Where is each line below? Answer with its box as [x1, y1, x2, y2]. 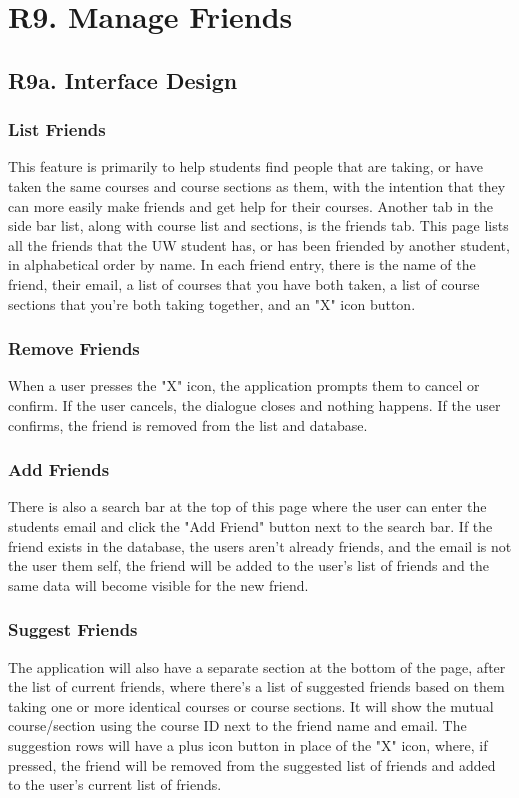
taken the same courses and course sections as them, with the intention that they [8, 175, 506, 196]
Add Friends [8, 457, 110, 482]
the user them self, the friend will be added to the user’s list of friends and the [8, 555, 489, 576]
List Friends [8, 117, 106, 142]
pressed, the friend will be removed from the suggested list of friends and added [8, 754, 496, 775]
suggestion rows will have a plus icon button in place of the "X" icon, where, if [8, 734, 488, 755]
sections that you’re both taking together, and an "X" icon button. [8, 293, 416, 314]
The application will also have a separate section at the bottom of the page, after [8, 656, 506, 677]
